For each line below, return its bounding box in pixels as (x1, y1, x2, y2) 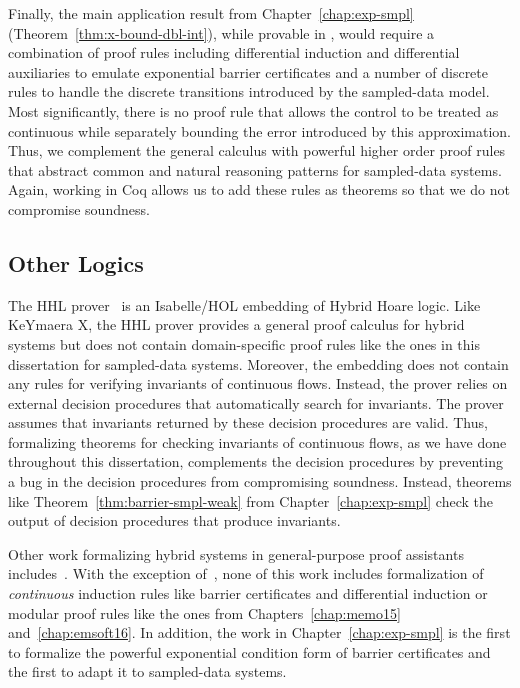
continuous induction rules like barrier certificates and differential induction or (8, 583, 488, 604)
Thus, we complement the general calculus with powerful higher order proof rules (8, 140, 506, 161)
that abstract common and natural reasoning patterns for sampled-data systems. (8, 159, 502, 180)
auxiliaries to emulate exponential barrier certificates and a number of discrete (8, 61, 489, 82)
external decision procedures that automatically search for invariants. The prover (8, 392, 504, 413)
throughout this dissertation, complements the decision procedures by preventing (8, 451, 503, 472)
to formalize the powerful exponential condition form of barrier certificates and (8, 641, 491, 662)
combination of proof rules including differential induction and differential (8, 42, 460, 63)
